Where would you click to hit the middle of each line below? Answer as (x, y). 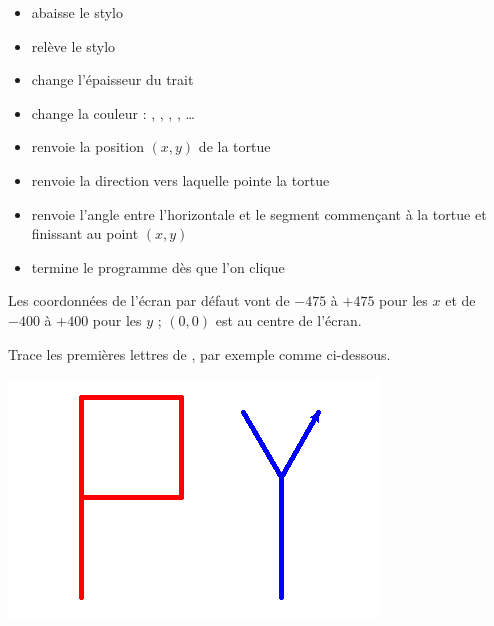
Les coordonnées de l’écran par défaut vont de (149, 300)
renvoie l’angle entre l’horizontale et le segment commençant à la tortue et (259, 213)
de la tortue (234, 146)
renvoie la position (87, 146)
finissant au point (85, 233)
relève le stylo (73, 45)
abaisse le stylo (77, 12)
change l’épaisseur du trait (112, 79)
